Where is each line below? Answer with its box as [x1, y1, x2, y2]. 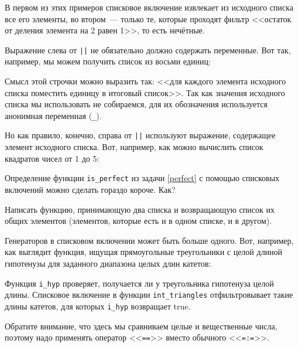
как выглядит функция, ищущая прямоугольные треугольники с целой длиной [5, 246, 283, 258]
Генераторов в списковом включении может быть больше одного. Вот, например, [5, 234, 294, 246]
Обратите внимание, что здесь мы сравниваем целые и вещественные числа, [5, 319, 278, 332]
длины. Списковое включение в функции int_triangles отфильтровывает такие [5, 288, 293, 301]
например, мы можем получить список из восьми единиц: [5, 55, 211, 67]
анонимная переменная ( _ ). [5, 109, 102, 121]
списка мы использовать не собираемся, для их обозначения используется [5, 98, 268, 110]
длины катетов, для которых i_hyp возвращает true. [5, 300, 191, 312]
